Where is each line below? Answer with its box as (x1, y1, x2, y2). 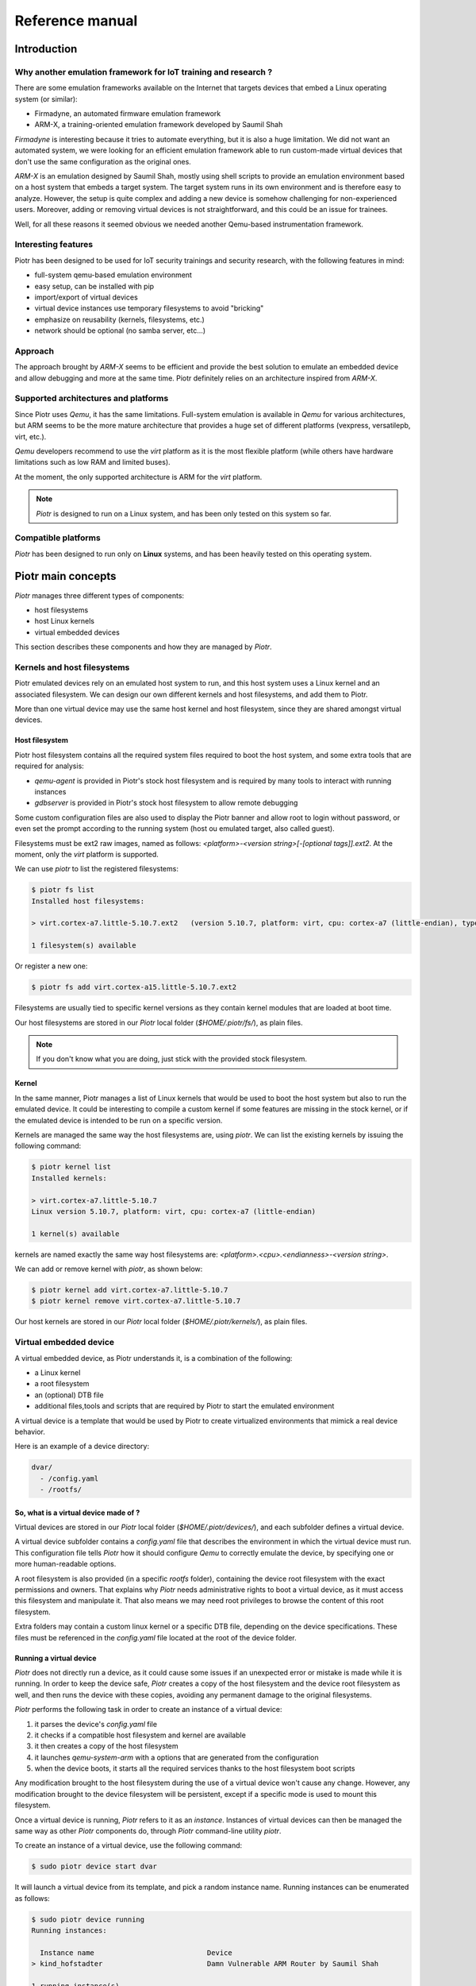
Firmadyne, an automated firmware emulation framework (34, 109, 221, 118)
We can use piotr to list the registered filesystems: (14, 864, 178, 874)
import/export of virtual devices (34, 292, 138, 302)
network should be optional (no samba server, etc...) (34, 326, 206, 335)
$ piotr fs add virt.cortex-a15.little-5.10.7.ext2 (31, 983, 237, 992)
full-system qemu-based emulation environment (34, 270, 192, 280)
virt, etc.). (14, 431, 47, 441)
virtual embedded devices (34, 628, 121, 637)
